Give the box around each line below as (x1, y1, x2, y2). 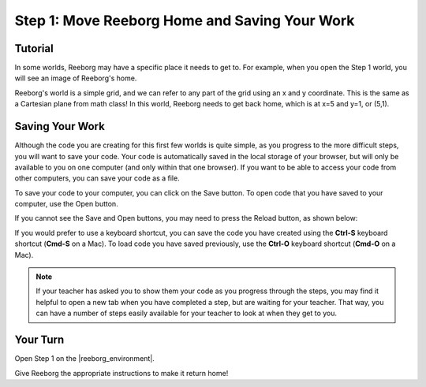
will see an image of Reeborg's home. (14, 73, 137, 83)
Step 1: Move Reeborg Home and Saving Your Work (14, 12, 355, 29)
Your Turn (14, 333, 65, 347)
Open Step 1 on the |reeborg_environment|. (14, 354, 155, 363)
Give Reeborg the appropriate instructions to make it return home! (14, 368, 229, 378)
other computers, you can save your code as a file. (14, 173, 181, 183)
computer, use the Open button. (14, 199, 118, 209)
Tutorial (14, 42, 54, 55)
